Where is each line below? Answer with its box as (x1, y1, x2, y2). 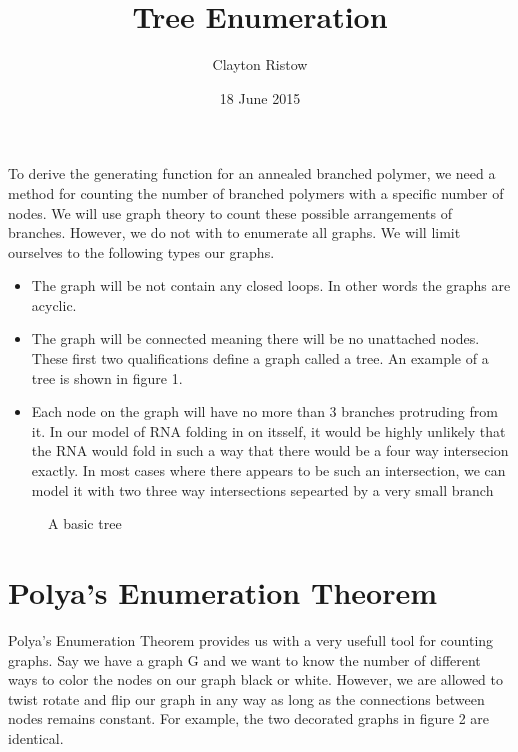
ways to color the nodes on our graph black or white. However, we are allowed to (8, 669, 503, 690)
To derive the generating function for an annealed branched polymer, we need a (8, 163, 496, 184)
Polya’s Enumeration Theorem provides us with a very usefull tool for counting (8, 629, 494, 650)
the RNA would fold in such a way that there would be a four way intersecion (31, 440, 509, 461)
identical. (8, 727, 64, 748)
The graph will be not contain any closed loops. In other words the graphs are (31, 275, 511, 296)
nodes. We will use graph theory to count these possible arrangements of (8, 202, 452, 223)
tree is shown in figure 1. (31, 367, 183, 388)
